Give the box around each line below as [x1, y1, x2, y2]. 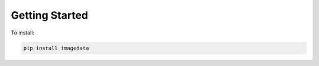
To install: [11, 29, 35, 36]
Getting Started [11, 9, 89, 22]
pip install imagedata [23, 44, 89, 51]
